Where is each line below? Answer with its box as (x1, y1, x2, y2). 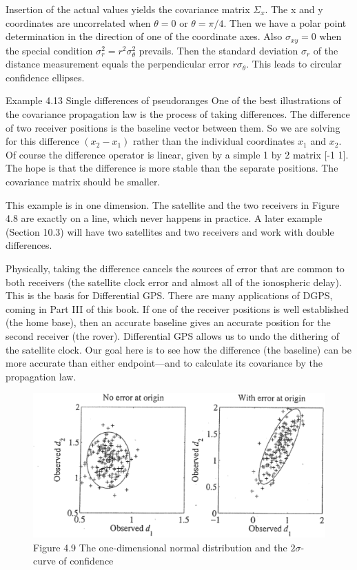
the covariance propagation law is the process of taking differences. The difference (6, 107, 350, 121)
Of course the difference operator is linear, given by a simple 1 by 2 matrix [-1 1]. (6, 147, 349, 161)
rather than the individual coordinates (133, 134, 295, 148)
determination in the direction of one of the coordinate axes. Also (6, 29, 283, 43)
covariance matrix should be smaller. (6, 174, 161, 188)
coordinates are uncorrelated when (6, 15, 151, 30)
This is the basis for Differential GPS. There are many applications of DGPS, (6, 288, 333, 303)
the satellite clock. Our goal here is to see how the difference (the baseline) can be (6, 342, 352, 356)
